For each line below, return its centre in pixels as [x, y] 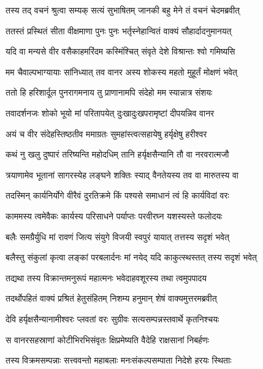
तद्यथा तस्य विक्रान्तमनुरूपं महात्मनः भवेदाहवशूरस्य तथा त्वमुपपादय [106, 277]
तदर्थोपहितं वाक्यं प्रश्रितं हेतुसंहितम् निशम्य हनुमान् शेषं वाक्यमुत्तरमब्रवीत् [111, 298]
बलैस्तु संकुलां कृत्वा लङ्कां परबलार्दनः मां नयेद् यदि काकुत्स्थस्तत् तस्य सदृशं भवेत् [131, 257]
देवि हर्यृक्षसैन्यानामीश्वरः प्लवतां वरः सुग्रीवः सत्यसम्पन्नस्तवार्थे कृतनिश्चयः [112, 318]
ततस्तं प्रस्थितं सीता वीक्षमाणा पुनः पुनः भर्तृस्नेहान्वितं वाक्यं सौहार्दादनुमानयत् [119, 30]
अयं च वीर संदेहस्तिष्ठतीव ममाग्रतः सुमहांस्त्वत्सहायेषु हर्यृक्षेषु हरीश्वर [106, 133]
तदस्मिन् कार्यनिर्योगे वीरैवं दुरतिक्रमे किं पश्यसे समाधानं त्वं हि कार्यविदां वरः [117, 195]
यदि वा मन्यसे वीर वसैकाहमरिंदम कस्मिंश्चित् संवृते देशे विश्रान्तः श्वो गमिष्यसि [120, 51]
